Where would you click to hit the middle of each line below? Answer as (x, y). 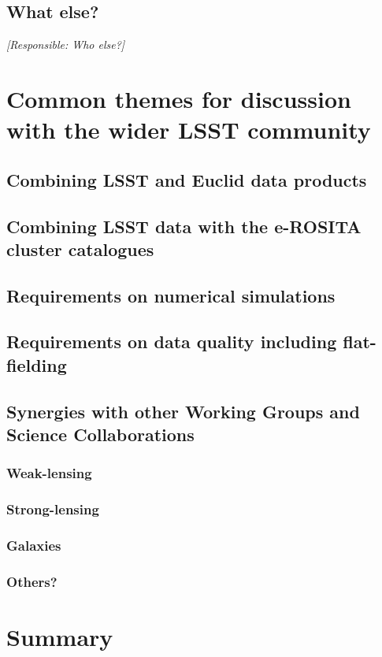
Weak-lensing (49, 473)
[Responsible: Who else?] (66, 45)
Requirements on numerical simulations (171, 295)
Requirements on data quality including (172, 341)
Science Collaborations (100, 434)
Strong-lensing (53, 509)
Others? (32, 581)
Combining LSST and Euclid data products (187, 179)
